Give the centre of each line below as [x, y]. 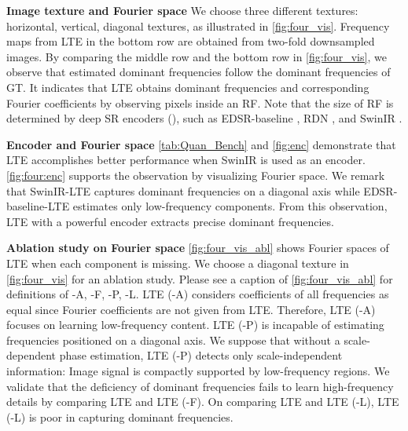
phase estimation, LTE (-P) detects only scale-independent [201, 355]
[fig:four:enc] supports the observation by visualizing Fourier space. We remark [196, 175]
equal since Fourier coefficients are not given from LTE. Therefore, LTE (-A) [191, 309]
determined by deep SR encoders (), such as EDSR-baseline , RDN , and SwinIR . [204, 118]
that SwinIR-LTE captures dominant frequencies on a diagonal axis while [183, 190]
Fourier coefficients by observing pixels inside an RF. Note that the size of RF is [200, 102]
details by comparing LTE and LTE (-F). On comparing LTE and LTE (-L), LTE [203, 402]
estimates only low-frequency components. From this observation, [230, 206]
